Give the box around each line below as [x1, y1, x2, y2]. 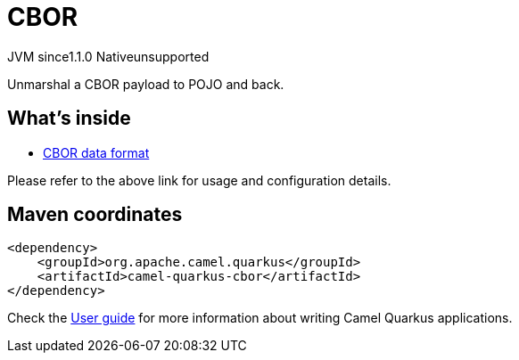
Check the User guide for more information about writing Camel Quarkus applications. [7, 310, 513, 326]
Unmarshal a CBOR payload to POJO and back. [7, 76, 284, 92]
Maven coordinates [7, 203, 183, 226]
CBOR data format [43, 144, 150, 160]
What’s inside [7, 107, 131, 130]
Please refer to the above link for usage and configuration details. [7, 172, 391, 188]
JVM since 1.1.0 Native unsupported [7, 48, 210, 64]
